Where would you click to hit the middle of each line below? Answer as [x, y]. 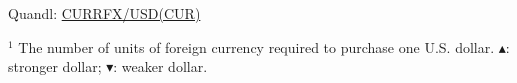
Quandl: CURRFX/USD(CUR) [104, 13]
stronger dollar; [55, 66]
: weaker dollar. [160, 66]
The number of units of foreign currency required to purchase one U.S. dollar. [256, 46]
